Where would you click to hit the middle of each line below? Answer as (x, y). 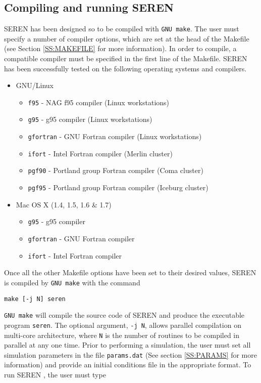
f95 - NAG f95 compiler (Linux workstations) (99, 102)
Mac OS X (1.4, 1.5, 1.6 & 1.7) (64, 204)
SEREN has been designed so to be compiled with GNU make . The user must (122, 29)
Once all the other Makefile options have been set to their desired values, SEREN (130, 272)
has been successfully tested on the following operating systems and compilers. (125, 68)
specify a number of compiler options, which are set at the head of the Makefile (127, 38)
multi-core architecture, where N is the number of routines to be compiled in (122, 335)
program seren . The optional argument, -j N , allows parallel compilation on (123, 325)
